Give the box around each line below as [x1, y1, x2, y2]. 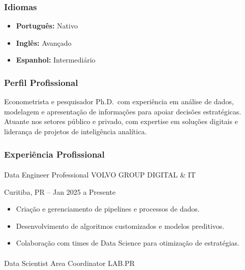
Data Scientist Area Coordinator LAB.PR [4, 257, 135, 268]
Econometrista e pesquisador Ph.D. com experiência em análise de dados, [4, 96, 234, 107]
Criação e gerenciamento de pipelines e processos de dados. [16, 203, 200, 214]
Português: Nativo [16, 20, 78, 31]
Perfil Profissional [4, 76, 78, 88]
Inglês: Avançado [16, 37, 72, 48]
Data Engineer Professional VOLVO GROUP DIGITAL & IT [4, 169, 196, 180]
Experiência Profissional [4, 147, 105, 160]
